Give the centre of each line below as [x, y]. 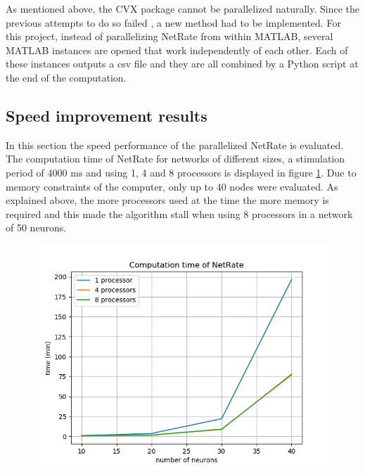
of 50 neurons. [36, 228]
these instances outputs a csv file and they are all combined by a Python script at [182, 64]
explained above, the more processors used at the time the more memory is [167, 200]
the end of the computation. [66, 77]
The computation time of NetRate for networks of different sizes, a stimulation [175, 159]
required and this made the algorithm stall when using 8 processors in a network [179, 213]
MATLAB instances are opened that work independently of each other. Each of [177, 50]
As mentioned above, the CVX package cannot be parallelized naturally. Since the [182, 8]
